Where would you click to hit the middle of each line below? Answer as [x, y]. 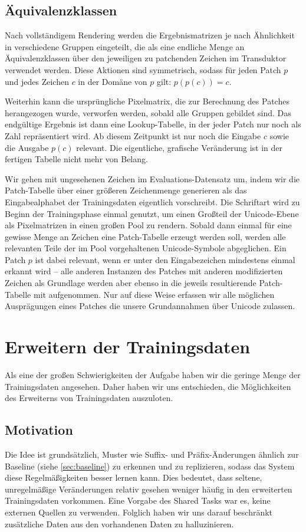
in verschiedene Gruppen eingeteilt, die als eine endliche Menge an [125, 46]
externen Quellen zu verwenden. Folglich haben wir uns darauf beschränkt [139, 512]
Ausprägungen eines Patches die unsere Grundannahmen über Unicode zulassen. [150, 306]
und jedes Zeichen [37, 81]
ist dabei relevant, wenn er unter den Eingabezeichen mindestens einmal [165, 259]
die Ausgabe [27, 147]
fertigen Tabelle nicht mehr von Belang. [76, 159]
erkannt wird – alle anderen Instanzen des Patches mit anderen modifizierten [144, 271]
